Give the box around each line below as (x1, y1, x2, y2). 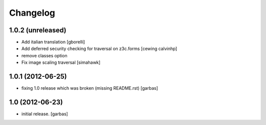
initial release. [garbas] (21, 111, 68, 117)
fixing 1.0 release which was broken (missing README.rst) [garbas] (21, 85, 158, 91)
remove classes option (21, 52, 67, 58)
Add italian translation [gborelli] (21, 39, 85, 45)
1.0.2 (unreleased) (9, 26, 66, 34)
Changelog (9, 7, 55, 18)
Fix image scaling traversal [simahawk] (21, 59, 100, 66)
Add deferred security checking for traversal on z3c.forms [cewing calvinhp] (21, 46, 177, 51)
